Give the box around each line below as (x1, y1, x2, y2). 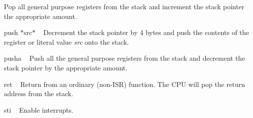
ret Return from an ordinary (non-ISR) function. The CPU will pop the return (4, 79, 245, 89)
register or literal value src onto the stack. (4, 36, 129, 47)
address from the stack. (4, 88, 74, 99)
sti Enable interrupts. (4, 104, 74, 115)
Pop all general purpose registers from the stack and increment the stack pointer (4, 1, 245, 11)
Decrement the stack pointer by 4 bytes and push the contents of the (43, 27, 249, 37)
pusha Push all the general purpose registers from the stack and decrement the (4, 53, 245, 63)
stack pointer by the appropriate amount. (4, 62, 128, 72)
